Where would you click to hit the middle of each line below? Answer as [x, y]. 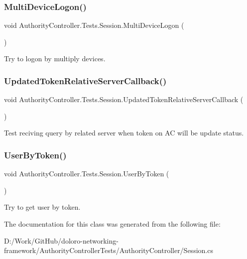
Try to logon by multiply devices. [55, 59]
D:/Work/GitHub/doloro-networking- [61, 240]
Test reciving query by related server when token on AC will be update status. [124, 133]
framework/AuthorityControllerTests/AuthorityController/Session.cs [109, 250]
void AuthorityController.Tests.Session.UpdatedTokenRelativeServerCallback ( [124, 99]
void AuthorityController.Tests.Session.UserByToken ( [87, 174]
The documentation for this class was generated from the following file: [112, 224]
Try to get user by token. [42, 207]
